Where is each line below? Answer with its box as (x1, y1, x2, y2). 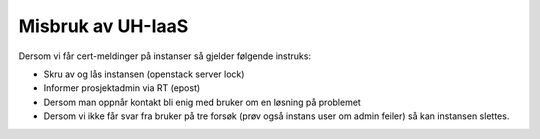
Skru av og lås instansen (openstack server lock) (43, 68, 245, 80)
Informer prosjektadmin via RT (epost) (43, 82, 201, 94)
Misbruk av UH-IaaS (18, 15, 189, 37)
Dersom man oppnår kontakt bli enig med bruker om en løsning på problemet (43, 96, 362, 108)
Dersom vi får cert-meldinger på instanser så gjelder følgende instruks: (18, 50, 312, 62)
